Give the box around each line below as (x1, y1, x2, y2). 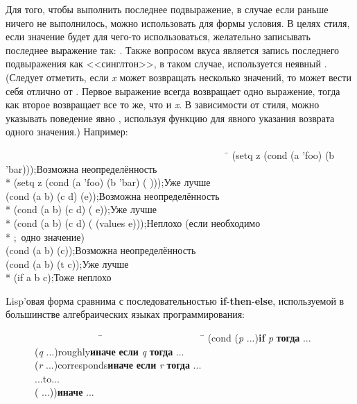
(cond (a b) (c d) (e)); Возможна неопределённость (6, 188, 220, 203)
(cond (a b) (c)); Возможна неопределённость (6, 243, 196, 258)
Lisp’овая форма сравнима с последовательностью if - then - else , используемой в (6, 293, 345, 308)
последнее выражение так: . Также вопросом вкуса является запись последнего (6, 42, 340, 57)
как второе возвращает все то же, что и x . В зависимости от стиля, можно (6, 97, 320, 112)
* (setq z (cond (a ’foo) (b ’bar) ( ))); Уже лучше (6, 175, 211, 190)
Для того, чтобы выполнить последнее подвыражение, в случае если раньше (6, 2, 329, 16)
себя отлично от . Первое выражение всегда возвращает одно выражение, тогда (6, 83, 340, 98)
